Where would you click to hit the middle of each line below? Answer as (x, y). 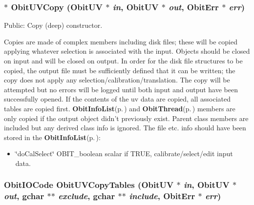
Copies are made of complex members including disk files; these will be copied (121, 41)
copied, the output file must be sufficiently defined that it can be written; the (120, 70)
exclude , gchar (87, 196)
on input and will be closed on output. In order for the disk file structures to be (123, 61)
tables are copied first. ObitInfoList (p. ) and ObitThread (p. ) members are (120, 108)
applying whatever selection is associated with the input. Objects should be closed (127, 51)
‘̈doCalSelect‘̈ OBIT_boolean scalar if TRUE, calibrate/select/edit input (124, 154)
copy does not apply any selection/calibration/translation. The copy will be (117, 80)
